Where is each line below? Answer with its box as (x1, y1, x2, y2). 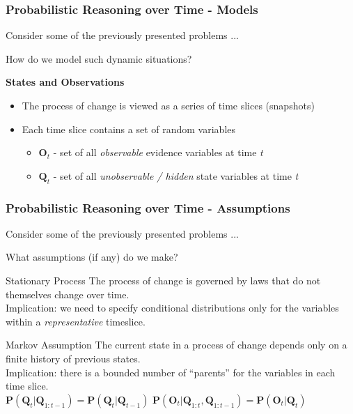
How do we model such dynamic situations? (6, 51, 192, 66)
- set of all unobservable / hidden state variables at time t (53, 168, 299, 183)
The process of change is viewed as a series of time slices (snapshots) (22, 98, 315, 112)
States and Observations (6, 75, 125, 89)
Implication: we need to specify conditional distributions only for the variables (6, 300, 339, 315)
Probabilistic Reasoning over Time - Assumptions (6, 199, 290, 216)
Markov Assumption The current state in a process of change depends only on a (6, 337, 347, 352)
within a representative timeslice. (6, 314, 146, 328)
